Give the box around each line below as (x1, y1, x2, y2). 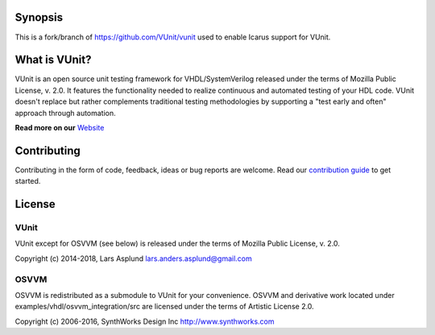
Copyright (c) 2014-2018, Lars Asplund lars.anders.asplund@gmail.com (14, 254, 253, 263)
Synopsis (14, 10, 64, 24)
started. (14, 176, 41, 186)
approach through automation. (14, 108, 116, 118)
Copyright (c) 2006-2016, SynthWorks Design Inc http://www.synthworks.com (14, 316, 275, 326)
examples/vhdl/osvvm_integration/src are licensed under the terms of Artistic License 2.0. (14, 302, 314, 312)
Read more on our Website (14, 122, 105, 132)
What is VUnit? (14, 53, 92, 67)
